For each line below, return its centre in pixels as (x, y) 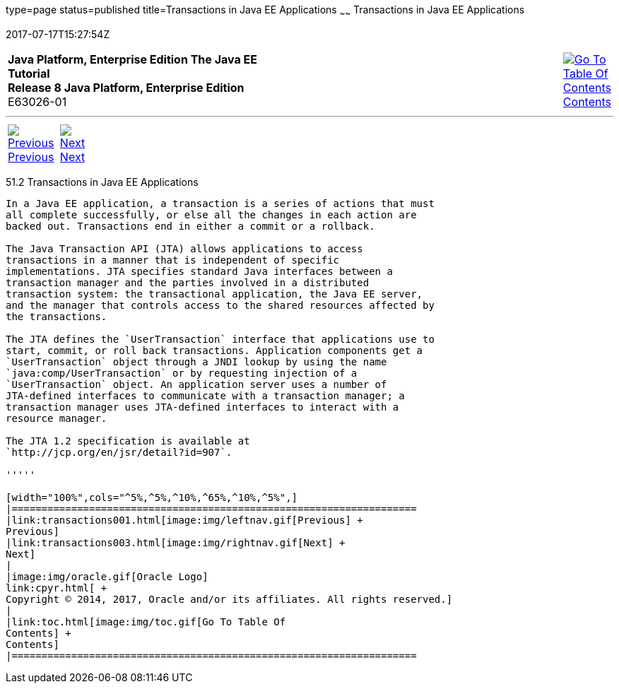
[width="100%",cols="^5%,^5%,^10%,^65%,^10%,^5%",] (152, 497)
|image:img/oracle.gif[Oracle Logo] (107, 576)
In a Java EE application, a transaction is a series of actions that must (220, 203)
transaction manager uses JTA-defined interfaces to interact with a (202, 407)
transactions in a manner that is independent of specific (173, 260)
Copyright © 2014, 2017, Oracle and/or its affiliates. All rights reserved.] (229, 599)
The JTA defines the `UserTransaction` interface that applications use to (220, 339)
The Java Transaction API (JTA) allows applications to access (184, 248)
